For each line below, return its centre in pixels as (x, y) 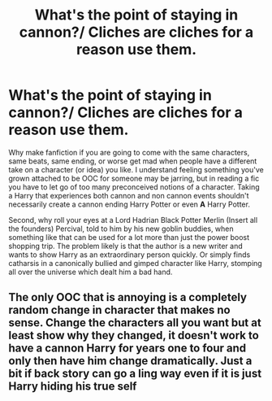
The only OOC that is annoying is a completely (128, 297)
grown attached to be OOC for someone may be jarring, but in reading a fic (134, 178)
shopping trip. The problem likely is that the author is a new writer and (126, 246)
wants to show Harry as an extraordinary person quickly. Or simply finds (130, 255)
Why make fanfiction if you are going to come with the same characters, (129, 152)
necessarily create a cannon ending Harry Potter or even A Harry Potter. (129, 204)
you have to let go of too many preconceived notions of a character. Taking (134, 187)
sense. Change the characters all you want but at (135, 323)
